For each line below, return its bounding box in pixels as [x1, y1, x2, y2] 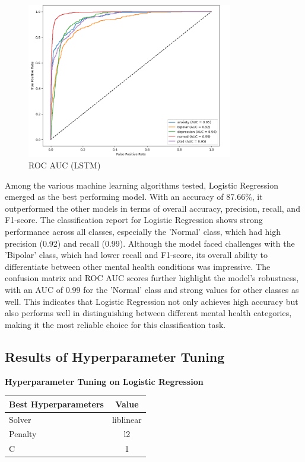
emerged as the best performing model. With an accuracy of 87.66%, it [5, 190, 263, 203]
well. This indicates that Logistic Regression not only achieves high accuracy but [5, 295, 298, 307]
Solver [9, 413, 31, 425]
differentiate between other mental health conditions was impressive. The [5, 260, 271, 272]
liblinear [112, 413, 142, 425]
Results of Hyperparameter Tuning [5, 347, 225, 365]
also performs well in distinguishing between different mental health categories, [5, 307, 292, 319]
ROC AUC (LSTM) [28, 159, 101, 171]
